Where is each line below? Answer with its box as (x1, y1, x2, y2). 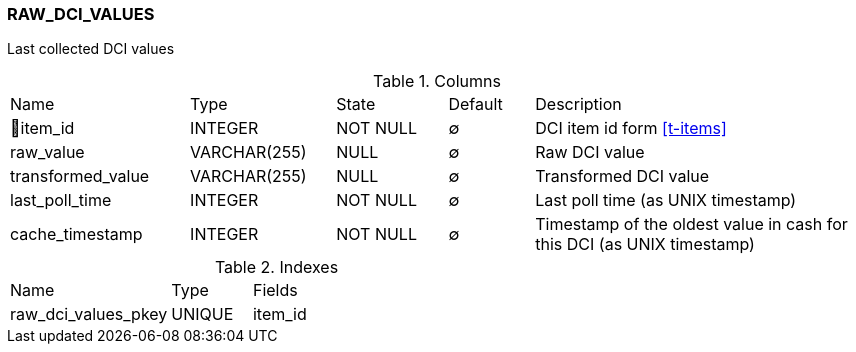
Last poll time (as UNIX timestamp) (535, 190, 797, 211)
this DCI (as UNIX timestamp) (535, 234, 755, 255)
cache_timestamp (10, 224, 143, 245)
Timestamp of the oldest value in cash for (535, 214, 848, 235)
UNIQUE (171, 304, 234, 325)
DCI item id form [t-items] (535, 118, 727, 139)
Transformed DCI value (535, 166, 710, 187)
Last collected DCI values (7, 40, 175, 58)
